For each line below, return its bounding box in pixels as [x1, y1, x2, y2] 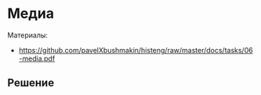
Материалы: [7, 30, 49, 40]
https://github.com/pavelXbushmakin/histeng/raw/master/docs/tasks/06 [18, 45, 253, 55]
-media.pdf [18, 54, 56, 63]
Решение [7, 76, 55, 90]
